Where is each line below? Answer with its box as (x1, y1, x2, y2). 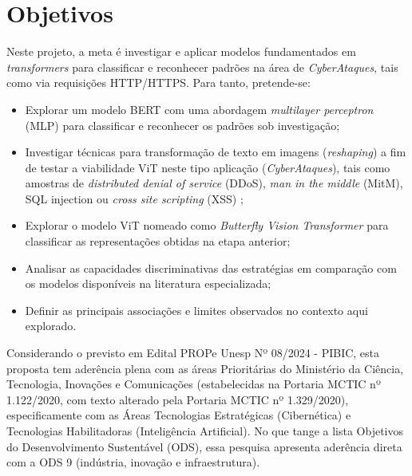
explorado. (25, 317, 77, 334)
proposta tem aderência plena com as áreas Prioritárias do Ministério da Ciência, (6, 360, 404, 376)
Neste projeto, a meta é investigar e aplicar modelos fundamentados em (6, 43, 356, 60)
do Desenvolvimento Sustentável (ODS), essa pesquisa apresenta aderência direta (6, 438, 402, 454)
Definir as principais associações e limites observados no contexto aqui (25, 301, 368, 318)
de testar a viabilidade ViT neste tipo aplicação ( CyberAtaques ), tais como (25, 159, 390, 175)
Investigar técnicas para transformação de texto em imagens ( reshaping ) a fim (25, 144, 406, 160)
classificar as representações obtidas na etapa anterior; (25, 233, 291, 250)
